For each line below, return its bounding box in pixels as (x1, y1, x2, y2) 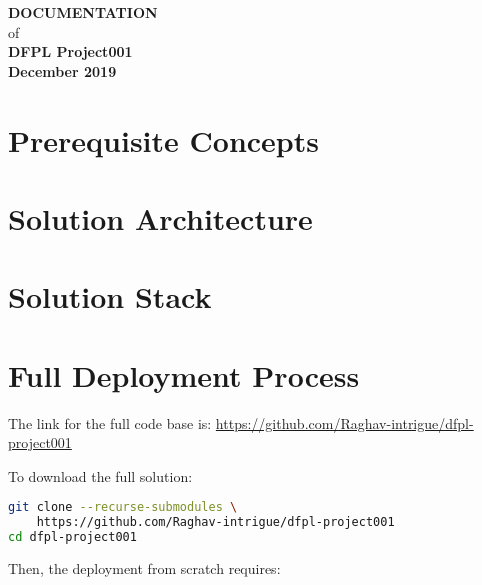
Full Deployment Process (8, 354, 360, 395)
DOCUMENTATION (8, 2, 158, 22)
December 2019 (8, 60, 117, 81)
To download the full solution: (8, 465, 193, 486)
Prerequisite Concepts (8, 119, 319, 160)
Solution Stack (8, 276, 212, 317)
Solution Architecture (8, 197, 313, 238)
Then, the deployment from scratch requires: (8, 558, 281, 579)
